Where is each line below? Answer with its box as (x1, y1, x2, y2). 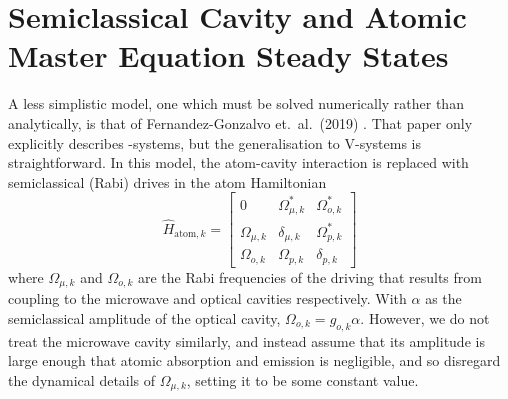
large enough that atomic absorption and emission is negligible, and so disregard (8, 350, 501, 371)
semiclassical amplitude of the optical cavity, (8, 307, 281, 328)
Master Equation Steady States (8, 35, 449, 76)
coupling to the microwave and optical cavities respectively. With (8, 288, 407, 309)
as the (425, 288, 462, 309)
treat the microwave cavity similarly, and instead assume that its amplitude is (8, 330, 485, 351)
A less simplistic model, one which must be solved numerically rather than (8, 93, 464, 114)
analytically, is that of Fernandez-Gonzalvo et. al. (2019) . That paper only (8, 112, 473, 133)
